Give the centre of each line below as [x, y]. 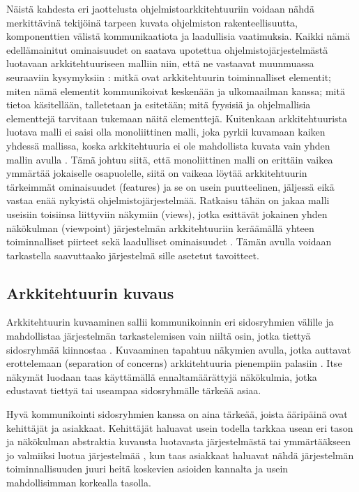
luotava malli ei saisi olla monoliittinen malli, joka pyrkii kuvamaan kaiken [166, 132]
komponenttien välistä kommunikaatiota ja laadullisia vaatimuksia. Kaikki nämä [178, 36]
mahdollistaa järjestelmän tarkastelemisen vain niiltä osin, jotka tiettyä [159, 336]
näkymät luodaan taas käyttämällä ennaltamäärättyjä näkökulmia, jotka [162, 376]
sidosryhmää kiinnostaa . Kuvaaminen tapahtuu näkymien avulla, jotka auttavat [179, 349]
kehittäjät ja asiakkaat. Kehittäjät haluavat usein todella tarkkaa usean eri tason [180, 427]
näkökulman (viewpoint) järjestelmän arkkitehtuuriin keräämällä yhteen [160, 227]
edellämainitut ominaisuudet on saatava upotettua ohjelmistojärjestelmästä [167, 49]
